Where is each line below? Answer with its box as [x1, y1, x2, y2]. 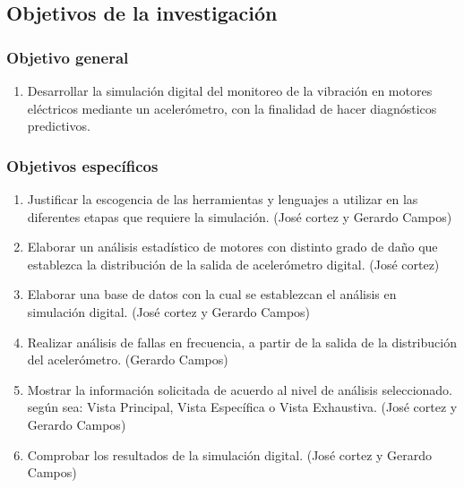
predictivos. [27, 116, 90, 135]
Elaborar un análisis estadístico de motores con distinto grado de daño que [27, 237, 438, 256]
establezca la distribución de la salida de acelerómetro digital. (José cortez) [27, 254, 440, 273]
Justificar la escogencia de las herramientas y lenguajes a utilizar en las [27, 190, 418, 208]
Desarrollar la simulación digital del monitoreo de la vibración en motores [27, 81, 433, 99]
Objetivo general [6, 46, 129, 68]
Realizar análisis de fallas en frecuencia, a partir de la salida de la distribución [27, 332, 457, 351]
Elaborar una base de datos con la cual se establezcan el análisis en [27, 285, 397, 304]
